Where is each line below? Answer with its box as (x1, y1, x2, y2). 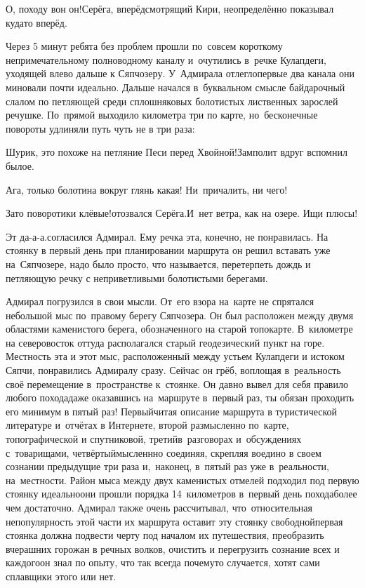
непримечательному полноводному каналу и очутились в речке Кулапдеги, (6, 52, 326, 67)
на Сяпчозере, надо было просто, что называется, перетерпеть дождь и (6, 256, 311, 271)
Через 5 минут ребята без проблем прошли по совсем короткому (6, 39, 283, 53)
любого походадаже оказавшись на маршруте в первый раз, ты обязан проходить (6, 390, 354, 405)
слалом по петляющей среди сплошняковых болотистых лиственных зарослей (6, 93, 338, 108)
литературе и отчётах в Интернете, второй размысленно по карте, (6, 417, 289, 432)
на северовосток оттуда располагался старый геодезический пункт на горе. (6, 335, 325, 349)
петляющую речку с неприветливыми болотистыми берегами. (6, 270, 268, 285)
